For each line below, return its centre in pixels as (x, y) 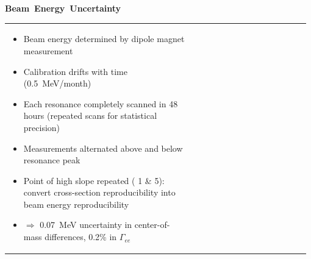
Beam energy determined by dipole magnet (104, 39)
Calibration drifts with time (75, 71)
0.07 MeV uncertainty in (86, 225)
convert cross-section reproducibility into (99, 192)
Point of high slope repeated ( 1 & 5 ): (94, 180)
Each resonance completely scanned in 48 (101, 103)
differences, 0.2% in (81, 237)
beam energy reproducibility (76, 204)
